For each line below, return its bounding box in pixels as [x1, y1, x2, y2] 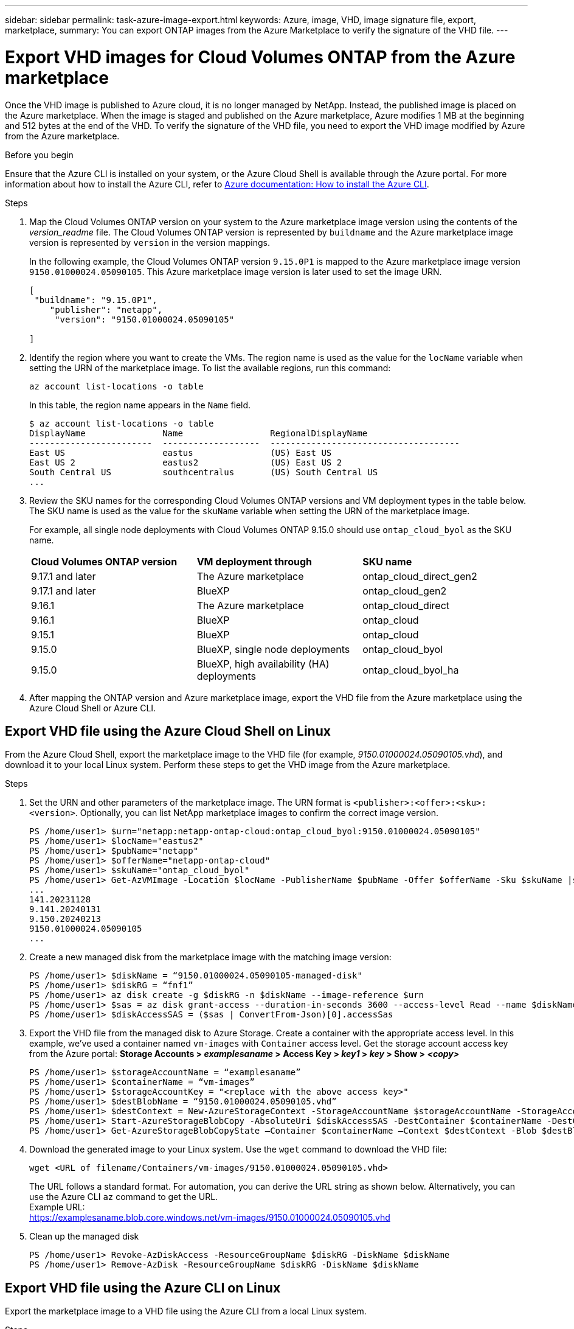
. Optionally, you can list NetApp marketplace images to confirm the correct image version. [75, 808, 439, 818]
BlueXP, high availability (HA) [196, 657, 330, 670]
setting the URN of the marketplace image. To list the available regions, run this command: [29, 362, 391, 373]
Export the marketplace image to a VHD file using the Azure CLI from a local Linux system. [5, 1306, 367, 1317]
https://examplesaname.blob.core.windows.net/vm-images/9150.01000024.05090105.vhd [29, 1212, 390, 1223]
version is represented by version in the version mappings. [29, 237, 271, 248]
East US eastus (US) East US [29, 447, 332, 458]
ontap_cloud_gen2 [362, 584, 447, 597]
